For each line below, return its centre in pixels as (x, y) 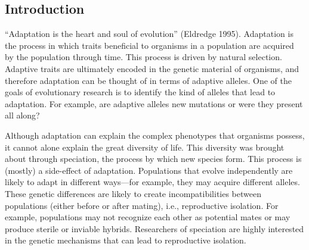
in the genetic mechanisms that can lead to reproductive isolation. (126, 240)
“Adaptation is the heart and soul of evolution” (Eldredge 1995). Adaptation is (149, 34)
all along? (22, 115)
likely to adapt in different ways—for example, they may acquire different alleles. (152, 182)
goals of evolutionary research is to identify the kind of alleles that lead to (140, 92)
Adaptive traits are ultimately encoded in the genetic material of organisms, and (152, 68)
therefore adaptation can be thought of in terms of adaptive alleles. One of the (148, 80)
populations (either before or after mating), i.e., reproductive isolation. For (142, 205)
